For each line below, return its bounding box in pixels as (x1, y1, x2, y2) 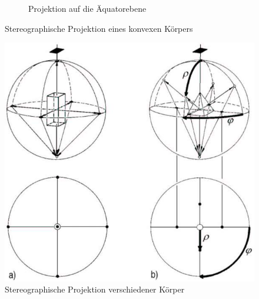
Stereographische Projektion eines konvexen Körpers (5, 22, 193, 34)
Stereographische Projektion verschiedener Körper (5, 283, 185, 295)
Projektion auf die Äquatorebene (28, 2, 147, 14)
